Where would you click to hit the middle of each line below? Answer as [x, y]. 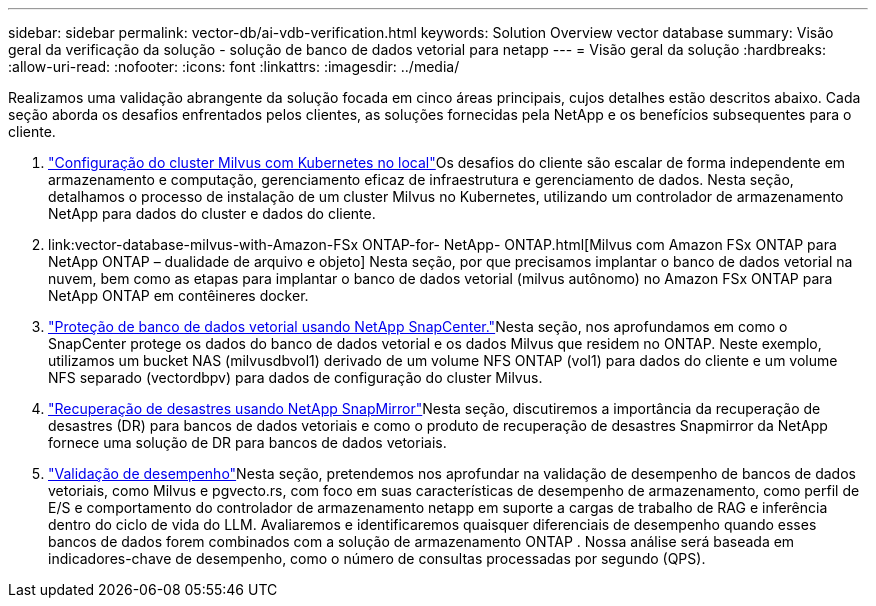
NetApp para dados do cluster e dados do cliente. [212, 213]
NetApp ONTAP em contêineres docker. [178, 295]
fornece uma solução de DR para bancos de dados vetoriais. [247, 442]
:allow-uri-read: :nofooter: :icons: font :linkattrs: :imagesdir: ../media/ [234, 66]
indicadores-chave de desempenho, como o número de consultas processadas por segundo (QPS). [377, 558]
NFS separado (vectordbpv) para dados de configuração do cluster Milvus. [295, 377]
